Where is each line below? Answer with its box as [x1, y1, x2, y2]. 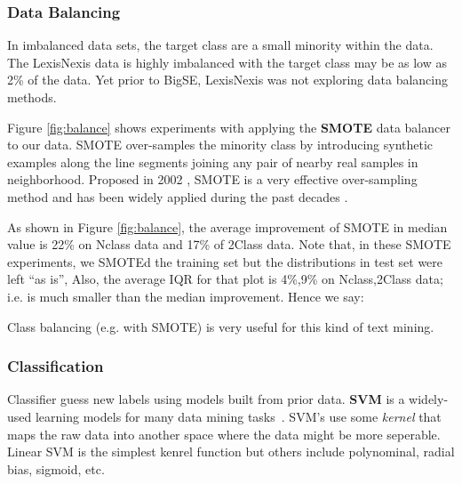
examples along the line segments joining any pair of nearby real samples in [7, 152, 418, 171]
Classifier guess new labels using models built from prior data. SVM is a [7, 390, 405, 408]
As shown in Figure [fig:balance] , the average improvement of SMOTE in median [7, 217, 448, 236]
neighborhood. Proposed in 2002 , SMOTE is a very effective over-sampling [7, 170, 418, 189]
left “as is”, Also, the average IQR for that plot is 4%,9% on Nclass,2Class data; [7, 270, 443, 288]
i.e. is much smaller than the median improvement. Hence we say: [7, 286, 364, 305]
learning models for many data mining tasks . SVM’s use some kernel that [35, 407, 442, 425]
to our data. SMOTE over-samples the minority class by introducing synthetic [7, 135, 434, 154]
